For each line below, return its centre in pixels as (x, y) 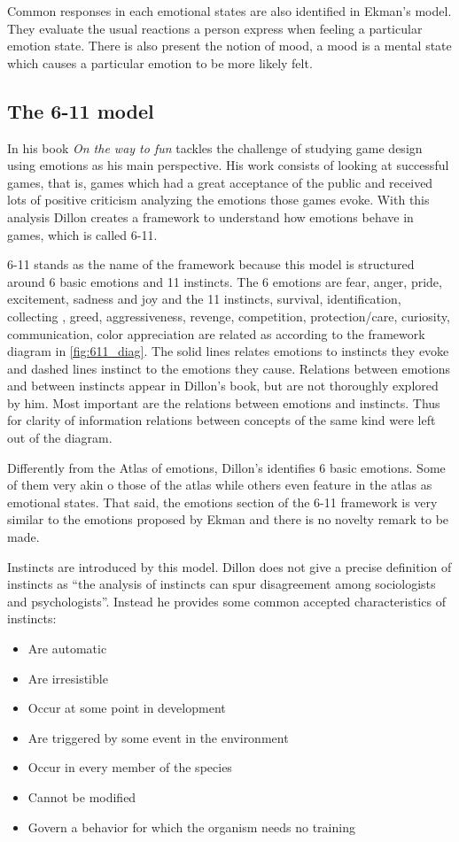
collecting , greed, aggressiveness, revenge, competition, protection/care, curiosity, (229, 316)
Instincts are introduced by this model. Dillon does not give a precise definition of (229, 566)
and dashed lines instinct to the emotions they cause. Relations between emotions (229, 368)
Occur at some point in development (127, 708)
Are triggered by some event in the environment (158, 737)
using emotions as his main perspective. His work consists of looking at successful (228, 165)
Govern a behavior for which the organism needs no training (191, 827)
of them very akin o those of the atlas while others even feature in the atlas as (220, 485)
